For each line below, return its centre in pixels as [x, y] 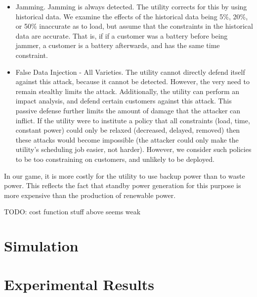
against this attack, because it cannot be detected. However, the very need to [132, 81]
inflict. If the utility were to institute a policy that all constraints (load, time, [133, 120]
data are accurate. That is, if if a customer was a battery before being [122, 35]
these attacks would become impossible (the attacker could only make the [127, 139]
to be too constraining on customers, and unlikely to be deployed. [115, 159]
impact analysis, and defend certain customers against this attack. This [124, 101]
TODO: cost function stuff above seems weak [72, 212]
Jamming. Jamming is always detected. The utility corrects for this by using [131, 6]
